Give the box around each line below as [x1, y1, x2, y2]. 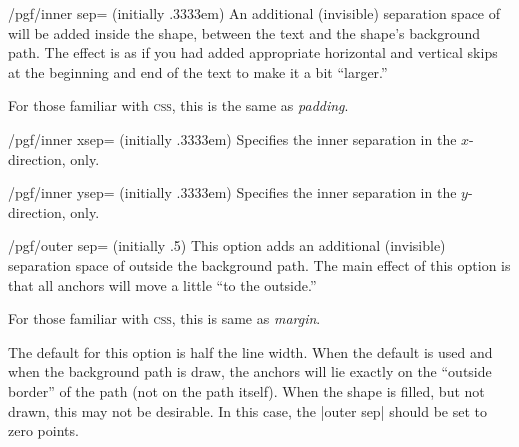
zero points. [8, 420, 79, 441]
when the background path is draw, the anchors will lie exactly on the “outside [8, 361, 492, 382]
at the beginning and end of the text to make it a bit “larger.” [8, 61, 388, 82]
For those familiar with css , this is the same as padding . [8, 95, 349, 116]
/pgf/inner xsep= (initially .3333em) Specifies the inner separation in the [8, 128, 457, 149]
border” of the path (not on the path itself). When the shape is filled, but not [8, 380, 485, 401]
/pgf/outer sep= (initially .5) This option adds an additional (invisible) [8, 235, 446, 256]
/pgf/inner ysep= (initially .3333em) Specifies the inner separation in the [8, 182, 457, 203]
